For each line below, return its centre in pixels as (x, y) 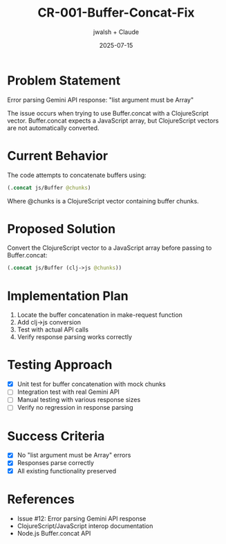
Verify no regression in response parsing (75, 408)
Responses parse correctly (56, 463)
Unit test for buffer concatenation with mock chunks (91, 384)
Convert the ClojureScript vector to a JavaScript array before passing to (110, 248)
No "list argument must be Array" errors (74, 455)
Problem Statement (64, 80)
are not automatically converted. (53, 128)
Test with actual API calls (53, 329)
